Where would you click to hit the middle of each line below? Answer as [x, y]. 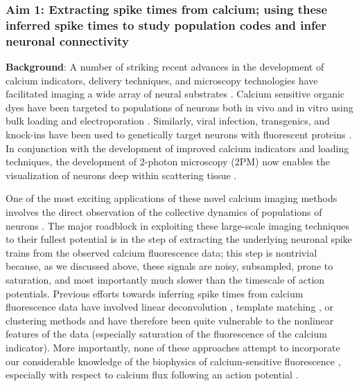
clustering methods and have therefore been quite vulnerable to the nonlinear [170, 320]
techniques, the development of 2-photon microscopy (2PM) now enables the [168, 162]
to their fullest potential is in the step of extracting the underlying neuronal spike [179, 239]
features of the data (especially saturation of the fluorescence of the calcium [166, 334]
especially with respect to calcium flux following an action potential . [152, 375]
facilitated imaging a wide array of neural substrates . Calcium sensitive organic [175, 94]
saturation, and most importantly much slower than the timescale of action [165, 279]
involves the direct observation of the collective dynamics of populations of [164, 212]
